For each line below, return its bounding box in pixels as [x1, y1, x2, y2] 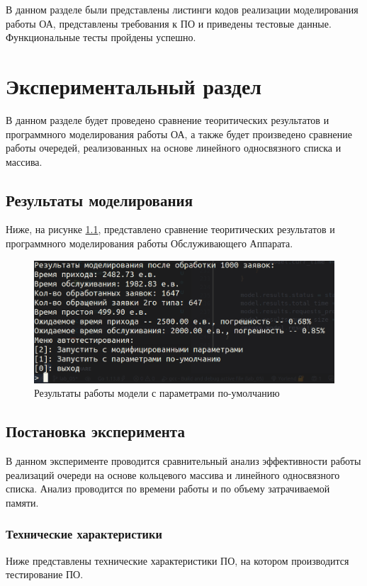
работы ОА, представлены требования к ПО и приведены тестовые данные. [6, 16, 332, 30]
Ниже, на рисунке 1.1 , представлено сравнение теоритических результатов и [6, 222, 335, 237]
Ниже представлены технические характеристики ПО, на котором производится [6, 553, 349, 568]
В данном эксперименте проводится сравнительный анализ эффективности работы [6, 453, 361, 468]
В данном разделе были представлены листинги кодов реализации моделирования [6, 2, 358, 16]
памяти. [6, 495, 39, 509]
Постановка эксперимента [6, 420, 185, 442]
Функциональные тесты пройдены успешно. [6, 30, 196, 45]
